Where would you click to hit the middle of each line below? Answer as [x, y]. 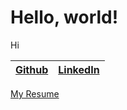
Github [32, 69]
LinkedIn [79, 69]
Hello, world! [64, 17]
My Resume [35, 93]
